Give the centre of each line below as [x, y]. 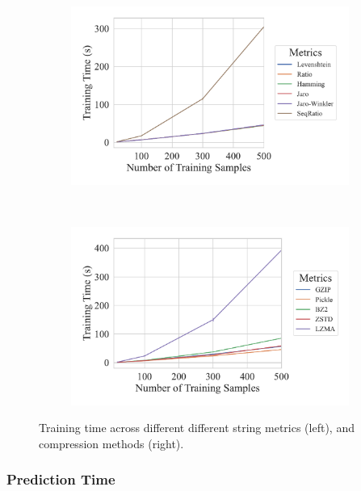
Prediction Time [61, 479]
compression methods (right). [111, 443]
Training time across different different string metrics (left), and [197, 428]
